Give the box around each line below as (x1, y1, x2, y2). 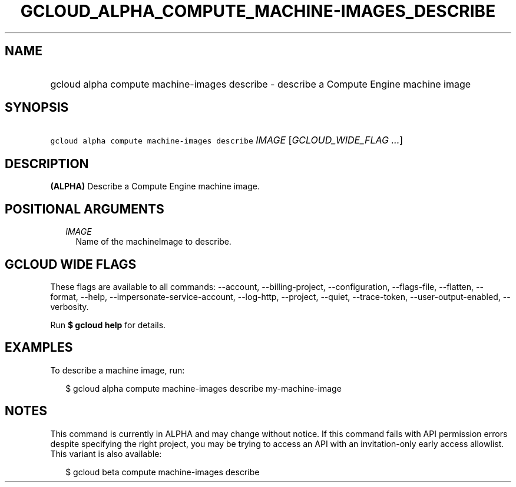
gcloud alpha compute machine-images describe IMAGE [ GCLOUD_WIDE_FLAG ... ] (50, 134, 403, 146)
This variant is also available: (50, 448, 162, 459)
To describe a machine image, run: (50, 365, 185, 375)
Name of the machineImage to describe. (75, 236, 231, 247)
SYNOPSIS (5, 100, 69, 115)
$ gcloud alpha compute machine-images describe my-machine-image (65, 383, 342, 393)
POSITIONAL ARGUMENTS (5, 201, 164, 216)
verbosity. (50, 301, 89, 312)
